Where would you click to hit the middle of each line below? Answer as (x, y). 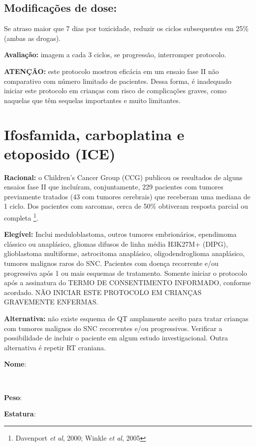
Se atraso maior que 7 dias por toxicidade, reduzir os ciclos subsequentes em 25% (126, 28)
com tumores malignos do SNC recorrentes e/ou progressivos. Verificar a (113, 328)
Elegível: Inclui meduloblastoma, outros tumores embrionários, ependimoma (120, 234)
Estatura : (20, 414)
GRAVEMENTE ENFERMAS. (51, 302)
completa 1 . (21, 217)
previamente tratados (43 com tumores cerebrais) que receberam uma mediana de (127, 196)
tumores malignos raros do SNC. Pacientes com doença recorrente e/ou (111, 263)
